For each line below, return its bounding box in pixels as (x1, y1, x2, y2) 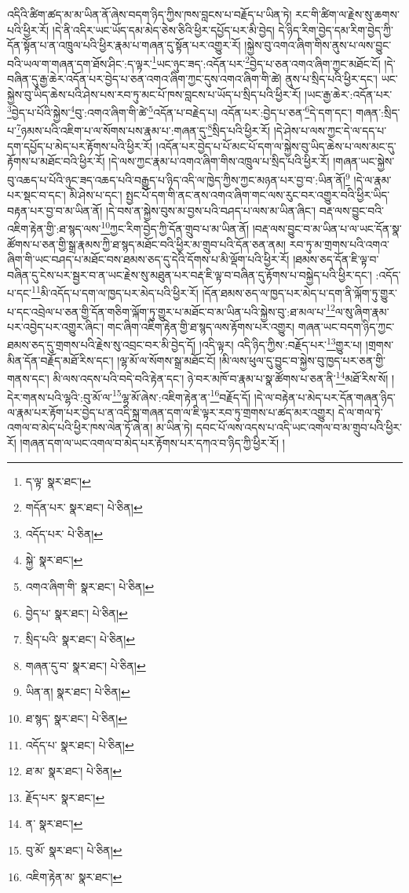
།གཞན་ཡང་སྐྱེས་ (333, 153, 395, 169)
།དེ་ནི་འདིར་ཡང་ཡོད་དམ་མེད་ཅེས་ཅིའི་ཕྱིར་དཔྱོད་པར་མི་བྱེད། (52, 21, 275, 38)
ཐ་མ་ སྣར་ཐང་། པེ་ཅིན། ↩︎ (25, 763, 122, 779)
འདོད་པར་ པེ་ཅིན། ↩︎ (25, 525, 104, 541)
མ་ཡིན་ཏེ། (155, 419, 193, 436)
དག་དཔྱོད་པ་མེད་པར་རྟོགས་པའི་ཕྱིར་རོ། (7, 137, 153, 154)
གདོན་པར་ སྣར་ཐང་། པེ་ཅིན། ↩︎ (25, 499, 143, 516)
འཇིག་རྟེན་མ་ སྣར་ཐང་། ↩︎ (25, 868, 122, 884)
